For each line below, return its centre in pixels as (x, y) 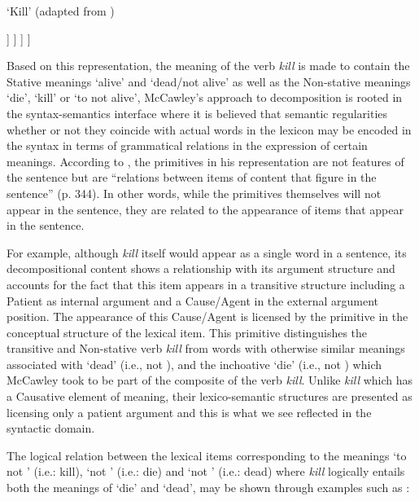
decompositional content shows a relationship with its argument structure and (201, 268)
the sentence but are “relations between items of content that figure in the (192, 177)
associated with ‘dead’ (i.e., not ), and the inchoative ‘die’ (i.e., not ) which (194, 364)
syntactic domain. (51, 428)
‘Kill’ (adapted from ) (61, 11)
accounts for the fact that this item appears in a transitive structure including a (206, 284)
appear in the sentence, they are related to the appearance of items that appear (205, 209)
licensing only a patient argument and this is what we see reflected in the (189, 412)
